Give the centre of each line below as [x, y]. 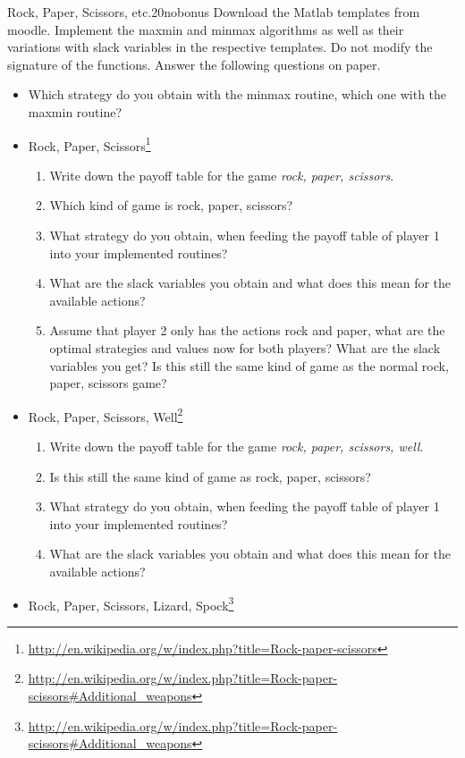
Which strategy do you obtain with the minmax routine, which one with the [237, 94]
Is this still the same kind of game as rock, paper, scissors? [210, 476]
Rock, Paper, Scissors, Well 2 [106, 415]
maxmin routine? [75, 111]
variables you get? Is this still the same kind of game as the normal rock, [249, 365]
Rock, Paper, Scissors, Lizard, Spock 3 [131, 603]
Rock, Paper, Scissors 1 [89, 144]
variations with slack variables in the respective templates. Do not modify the [220, 47]
